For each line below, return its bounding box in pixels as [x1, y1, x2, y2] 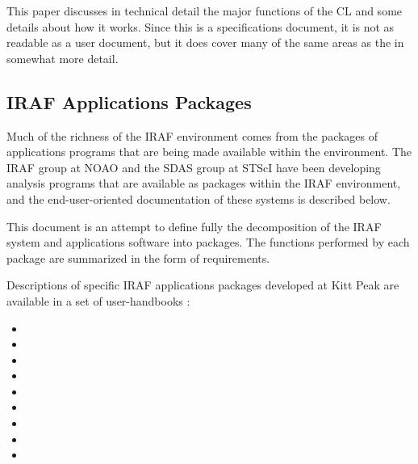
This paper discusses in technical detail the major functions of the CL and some [6, 2, 403, 19]
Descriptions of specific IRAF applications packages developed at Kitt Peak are [6, 276, 399, 293]
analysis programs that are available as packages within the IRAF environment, [6, 175, 401, 192]
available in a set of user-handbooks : [6, 292, 190, 309]
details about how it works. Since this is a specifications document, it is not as [6, 18, 395, 35]
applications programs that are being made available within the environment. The [6, 143, 412, 160]
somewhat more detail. [6, 49, 119, 66]
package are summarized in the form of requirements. [6, 249, 270, 266]
